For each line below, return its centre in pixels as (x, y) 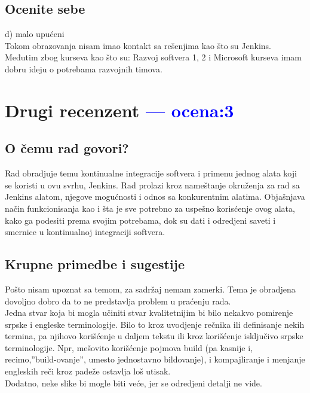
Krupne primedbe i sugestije (95, 264)
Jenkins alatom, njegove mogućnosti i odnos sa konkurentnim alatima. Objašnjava (155, 196)
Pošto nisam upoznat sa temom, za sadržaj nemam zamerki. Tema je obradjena (150, 289)
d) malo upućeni (35, 34)
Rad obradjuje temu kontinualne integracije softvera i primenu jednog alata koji (151, 173)
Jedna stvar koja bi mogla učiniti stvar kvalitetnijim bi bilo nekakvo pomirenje (149, 313)
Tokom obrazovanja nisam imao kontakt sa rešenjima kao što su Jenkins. (138, 45)
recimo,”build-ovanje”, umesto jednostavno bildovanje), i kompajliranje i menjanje (155, 359)
